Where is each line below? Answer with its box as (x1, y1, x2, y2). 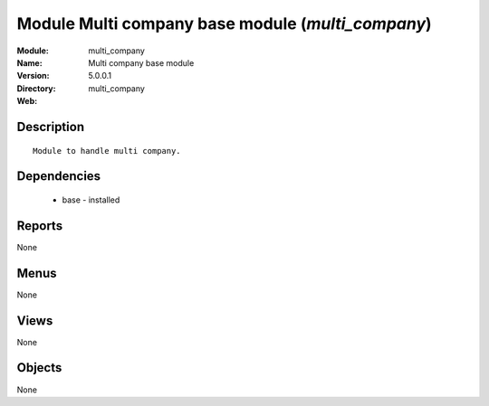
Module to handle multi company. (33, 146, 181, 156)
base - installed (62, 194, 120, 205)
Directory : (16, 82, 56, 94)
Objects (16, 360, 62, 375)
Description (16, 118, 85, 135)
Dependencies (16, 168, 101, 184)
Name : (16, 57, 43, 68)
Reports (16, 218, 63, 233)
